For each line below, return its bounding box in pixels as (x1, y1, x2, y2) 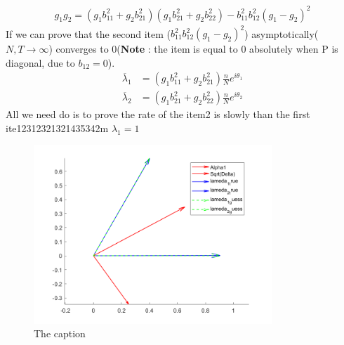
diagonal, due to (6, 55, 75, 70)
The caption (34, 326, 86, 341)
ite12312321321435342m (6, 120, 109, 135)
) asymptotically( (244, 26, 319, 41)
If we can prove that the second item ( (6, 26, 171, 41)
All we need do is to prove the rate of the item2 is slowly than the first (6, 107, 310, 122)
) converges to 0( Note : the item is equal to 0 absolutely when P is (48, 41, 338, 56)
